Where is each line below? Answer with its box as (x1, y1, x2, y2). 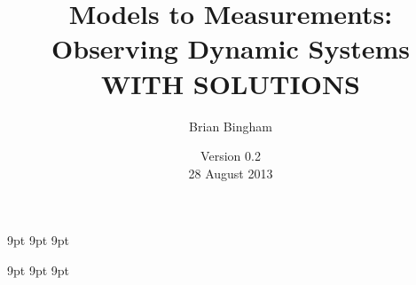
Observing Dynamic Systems (51, 30, 410, 67)
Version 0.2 (200, 146, 261, 165)
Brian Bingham (189, 116, 272, 135)
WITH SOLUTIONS (101, 65, 360, 101)
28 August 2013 (188, 163, 273, 182)
